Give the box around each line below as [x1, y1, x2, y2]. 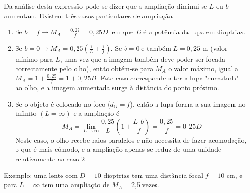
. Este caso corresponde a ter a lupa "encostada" [96, 73, 239, 83]
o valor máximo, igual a [168, 63, 239, 73]
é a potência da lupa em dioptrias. [143, 27, 245, 37]
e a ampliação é [73, 108, 120, 118]
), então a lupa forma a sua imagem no [130, 98, 246, 109]
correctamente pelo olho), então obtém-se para [15, 63, 154, 73]
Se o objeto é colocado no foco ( [15, 98, 110, 109]
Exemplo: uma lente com [4, 170, 78, 180]
